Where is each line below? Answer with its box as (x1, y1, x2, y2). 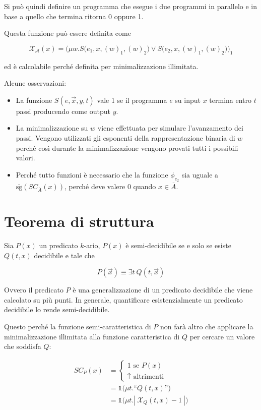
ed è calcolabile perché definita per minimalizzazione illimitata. (4, 61, 199, 71)
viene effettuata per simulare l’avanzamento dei (97, 123, 243, 133)
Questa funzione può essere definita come (4, 28, 131, 38)
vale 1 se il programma (97, 94, 167, 105)
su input (175, 94, 201, 105)
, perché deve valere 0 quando (64, 181, 156, 191)
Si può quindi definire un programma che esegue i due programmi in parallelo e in (4, 1, 257, 11)
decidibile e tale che (34, 250, 95, 260)
